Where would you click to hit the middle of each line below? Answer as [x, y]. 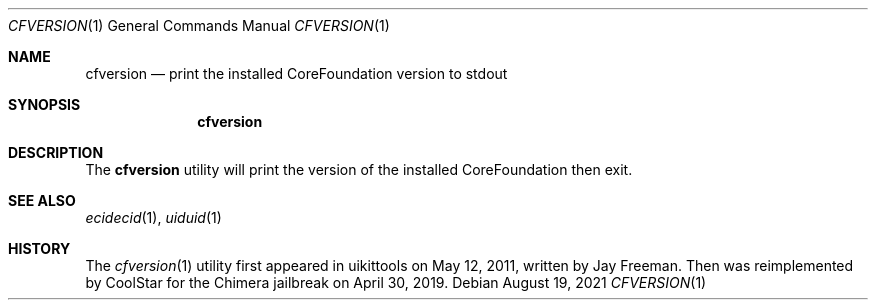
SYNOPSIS [44, 104]
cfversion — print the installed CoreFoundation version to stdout [296, 73]
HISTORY [39, 248]
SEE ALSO [42, 200]
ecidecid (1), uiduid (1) [153, 217]
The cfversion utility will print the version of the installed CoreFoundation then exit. [359, 169]
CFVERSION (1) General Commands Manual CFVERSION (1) [199, 25]
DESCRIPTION [56, 152]
